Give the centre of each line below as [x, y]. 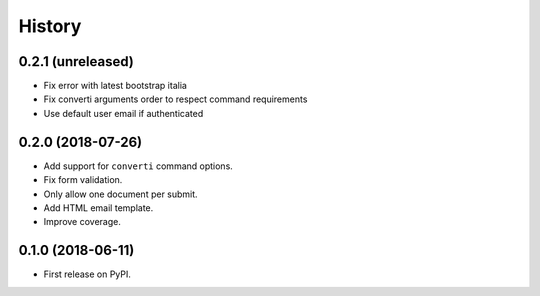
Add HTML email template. [98, 207]
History [50, 26]
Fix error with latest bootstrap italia [115, 86]
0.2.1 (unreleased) [76, 61]
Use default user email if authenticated [123, 113]
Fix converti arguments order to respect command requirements [175, 99]
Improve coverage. [82, 222]
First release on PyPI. [87, 274]
